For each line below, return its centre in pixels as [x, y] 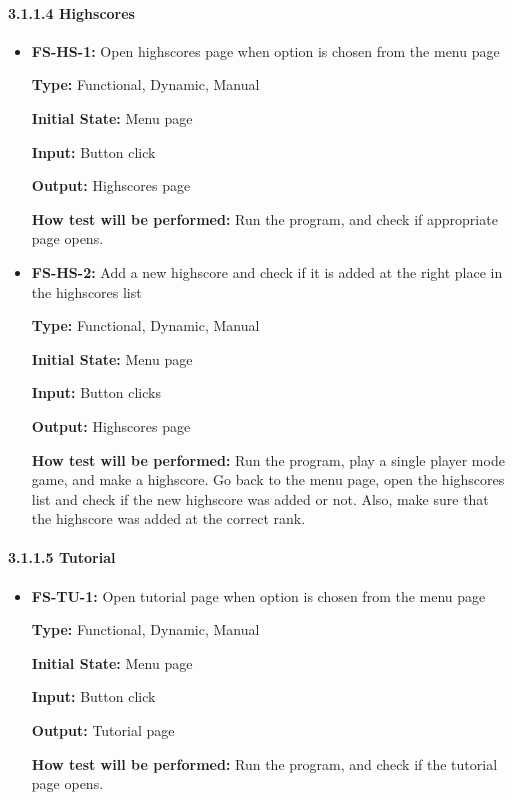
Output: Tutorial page [103, 730]
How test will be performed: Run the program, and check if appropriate [264, 218]
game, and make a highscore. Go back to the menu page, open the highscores [268, 479]
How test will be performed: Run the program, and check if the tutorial [264, 763]
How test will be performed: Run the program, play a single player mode [268, 459]
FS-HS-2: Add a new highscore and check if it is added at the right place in [267, 271]
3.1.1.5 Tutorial [62, 557]
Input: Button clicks [96, 392]
